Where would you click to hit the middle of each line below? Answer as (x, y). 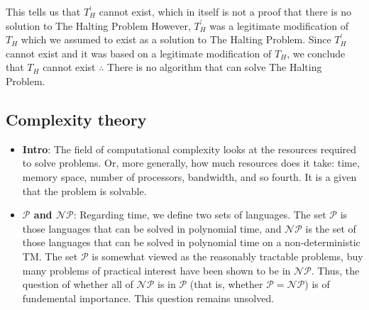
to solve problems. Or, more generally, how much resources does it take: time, (191, 163)
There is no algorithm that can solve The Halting (215, 67)
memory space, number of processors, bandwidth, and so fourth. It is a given (189, 176)
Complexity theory (76, 119)
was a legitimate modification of (279, 25)
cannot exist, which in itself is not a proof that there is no (225, 11)
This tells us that (43, 11)
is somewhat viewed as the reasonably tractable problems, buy (227, 256)
